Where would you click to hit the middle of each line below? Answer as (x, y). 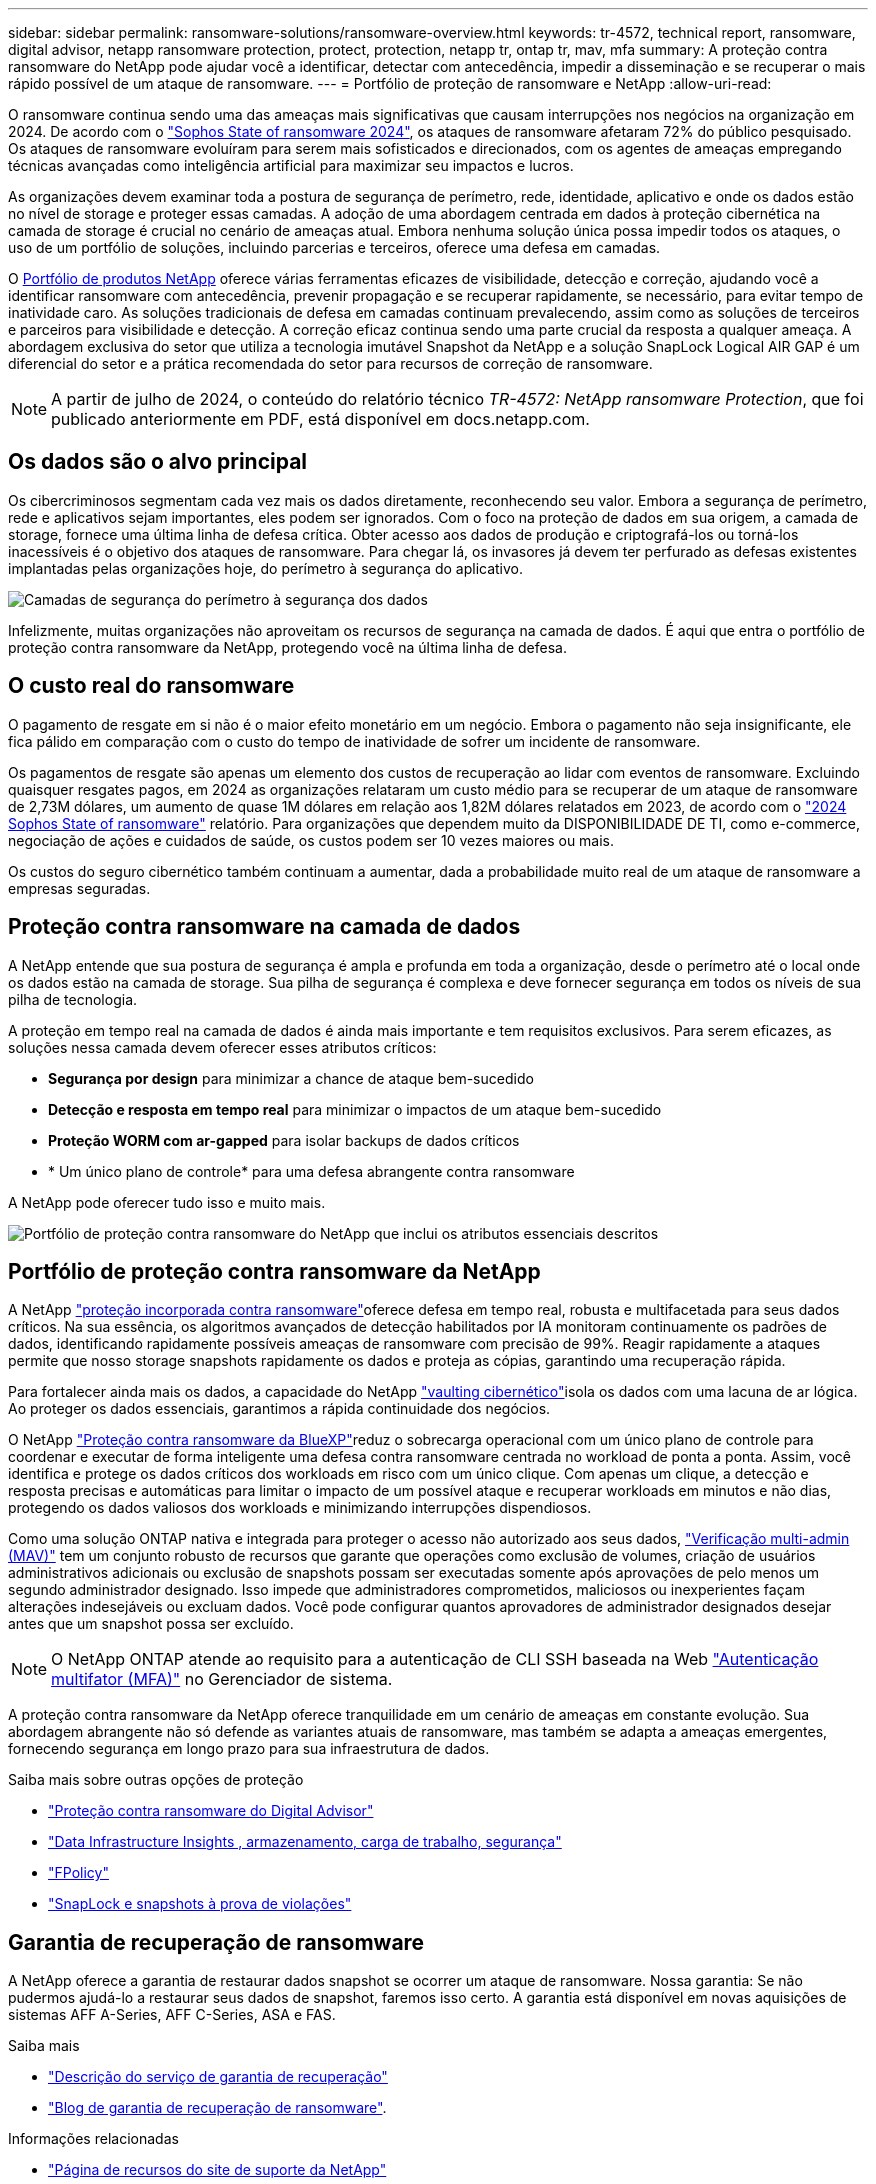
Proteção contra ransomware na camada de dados (264, 927)
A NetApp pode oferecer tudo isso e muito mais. (167, 1202)
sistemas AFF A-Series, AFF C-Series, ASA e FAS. (172, 2015)
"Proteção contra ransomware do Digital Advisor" (211, 1811)
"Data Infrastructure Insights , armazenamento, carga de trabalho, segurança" (305, 1842)
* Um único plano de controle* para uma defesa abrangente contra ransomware (311, 1171)
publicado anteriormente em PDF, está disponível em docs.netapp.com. (320, 419)
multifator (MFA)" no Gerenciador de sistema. (222, 1679)
